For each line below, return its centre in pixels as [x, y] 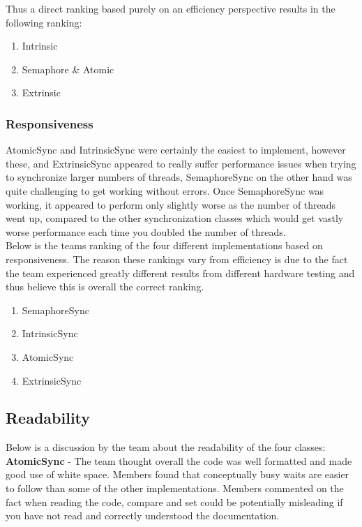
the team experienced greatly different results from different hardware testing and [180, 273]
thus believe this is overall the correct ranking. [105, 287]
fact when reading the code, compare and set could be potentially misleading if [174, 502]
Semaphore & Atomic [68, 69]
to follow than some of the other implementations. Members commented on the [175, 488]
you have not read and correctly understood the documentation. [143, 515]
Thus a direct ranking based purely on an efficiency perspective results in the [171, 8]
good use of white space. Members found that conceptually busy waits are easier [178, 474]
